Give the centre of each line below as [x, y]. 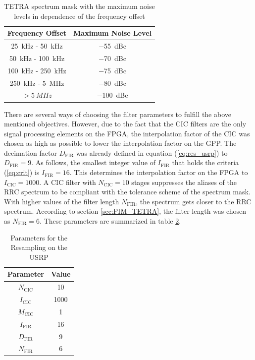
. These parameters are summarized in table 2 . [110, 221]
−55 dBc [112, 46]
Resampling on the [39, 247]
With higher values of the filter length [62, 201]
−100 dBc [112, 95]
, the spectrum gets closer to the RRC [194, 201]
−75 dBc [112, 70]
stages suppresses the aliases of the [184, 182]
